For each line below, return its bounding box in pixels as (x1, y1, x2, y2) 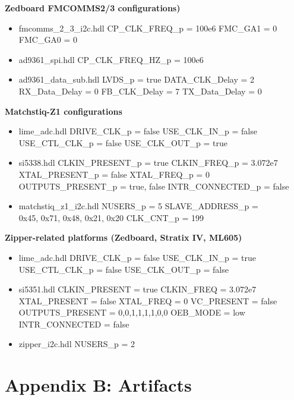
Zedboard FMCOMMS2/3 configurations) (5, 2, 181, 14)
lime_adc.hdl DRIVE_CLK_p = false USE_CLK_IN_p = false (18, 125, 257, 137)
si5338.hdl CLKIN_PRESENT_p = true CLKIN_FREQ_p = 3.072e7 (18, 156, 278, 169)
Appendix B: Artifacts (5, 373, 192, 397)
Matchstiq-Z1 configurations (5, 105, 122, 117)
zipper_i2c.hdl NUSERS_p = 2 (18, 338, 135, 350)
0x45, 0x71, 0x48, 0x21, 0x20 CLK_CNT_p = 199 (18, 211, 204, 223)
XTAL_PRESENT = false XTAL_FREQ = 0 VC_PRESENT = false (18, 294, 277, 307)
